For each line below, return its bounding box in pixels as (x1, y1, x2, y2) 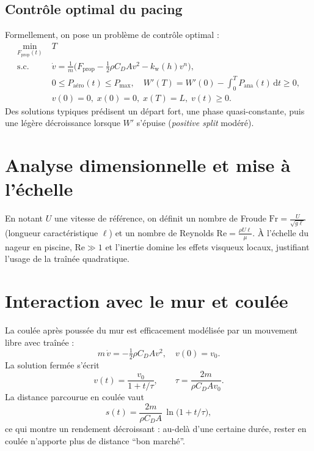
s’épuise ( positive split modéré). (136, 116, 254, 129)
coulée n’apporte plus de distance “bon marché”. (5, 434, 186, 447)
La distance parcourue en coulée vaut (5, 390, 144, 403)
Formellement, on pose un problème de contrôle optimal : (5, 28, 219, 41)
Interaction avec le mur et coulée (5, 288, 288, 313)
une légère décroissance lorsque (5, 116, 120, 129)
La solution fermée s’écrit (5, 358, 100, 371)
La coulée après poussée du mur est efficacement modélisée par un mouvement (5, 324, 298, 337)
